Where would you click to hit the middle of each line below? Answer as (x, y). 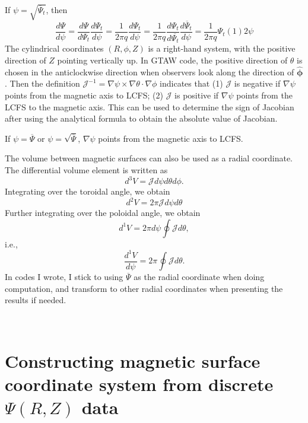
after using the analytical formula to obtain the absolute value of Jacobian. (141, 118)
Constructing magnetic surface (133, 360)
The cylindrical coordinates (54, 48)
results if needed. (36, 300)
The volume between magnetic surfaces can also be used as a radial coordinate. (149, 158)
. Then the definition (42, 83)
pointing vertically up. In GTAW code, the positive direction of (172, 60)
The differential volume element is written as (86, 169)
